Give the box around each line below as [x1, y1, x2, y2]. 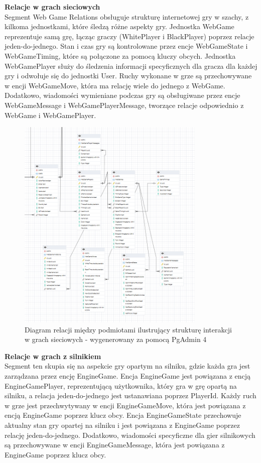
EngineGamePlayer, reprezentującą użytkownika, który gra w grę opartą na [5, 380, 237, 391]
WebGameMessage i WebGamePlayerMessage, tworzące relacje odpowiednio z [5, 99, 244, 110]
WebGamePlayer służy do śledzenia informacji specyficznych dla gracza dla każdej [5, 60, 257, 71]
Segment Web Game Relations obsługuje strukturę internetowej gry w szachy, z [5, 11, 249, 22]
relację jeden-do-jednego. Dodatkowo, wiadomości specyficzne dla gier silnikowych [5, 429, 255, 440]
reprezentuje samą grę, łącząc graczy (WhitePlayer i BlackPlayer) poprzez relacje [5, 31, 254, 41]
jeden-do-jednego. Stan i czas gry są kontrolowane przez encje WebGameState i [5, 41, 248, 51]
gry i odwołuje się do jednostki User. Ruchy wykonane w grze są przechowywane [5, 70, 252, 81]
